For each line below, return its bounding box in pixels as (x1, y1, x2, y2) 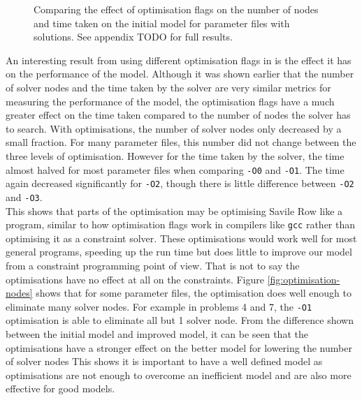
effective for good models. (6, 381, 115, 396)
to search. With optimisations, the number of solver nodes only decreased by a (6, 121, 342, 135)
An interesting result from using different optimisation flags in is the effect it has (6, 52, 352, 67)
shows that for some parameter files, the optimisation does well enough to (36, 286, 352, 300)
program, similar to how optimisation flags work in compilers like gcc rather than (6, 217, 356, 232)
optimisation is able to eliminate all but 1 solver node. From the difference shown (6, 313, 354, 327)
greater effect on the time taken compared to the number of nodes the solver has (6, 108, 351, 122)
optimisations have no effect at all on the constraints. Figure (6, 272, 265, 286)
